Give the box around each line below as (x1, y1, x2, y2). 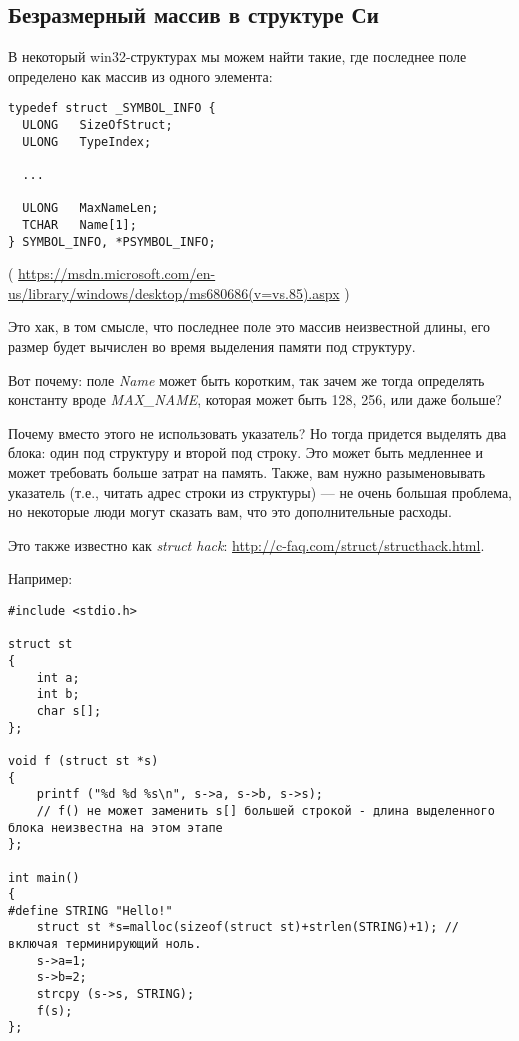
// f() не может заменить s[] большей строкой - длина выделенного (36, 803, 495, 818)
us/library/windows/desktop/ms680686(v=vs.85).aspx (8, 282, 340, 303)
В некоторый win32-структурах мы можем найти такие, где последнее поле (8, 46, 467, 67)
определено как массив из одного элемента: (8, 65, 273, 86)
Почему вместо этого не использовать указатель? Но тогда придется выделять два (8, 422, 507, 443)
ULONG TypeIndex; (22, 134, 152, 149)
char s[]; (36, 703, 102, 718)
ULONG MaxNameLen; (22, 201, 159, 216)
